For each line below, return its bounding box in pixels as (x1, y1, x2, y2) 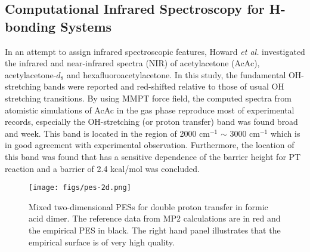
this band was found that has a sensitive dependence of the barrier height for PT (5, 150, 301, 162)
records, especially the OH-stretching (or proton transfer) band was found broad (5, 115, 298, 128)
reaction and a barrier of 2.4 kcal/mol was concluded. (5, 162, 200, 174)
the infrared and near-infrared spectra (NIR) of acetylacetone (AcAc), (5, 57, 260, 69)
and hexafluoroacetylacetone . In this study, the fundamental (66, 68, 286, 81)
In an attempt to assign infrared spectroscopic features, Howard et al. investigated (5, 45, 305, 57)
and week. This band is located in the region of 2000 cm (5, 127, 210, 139)
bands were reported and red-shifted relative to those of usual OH (44, 80, 284, 93)
